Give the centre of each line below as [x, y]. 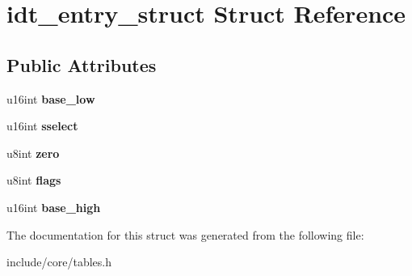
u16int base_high [54, 207]
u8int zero [33, 153]
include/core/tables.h [59, 262]
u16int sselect [42, 126]
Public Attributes [82, 64]
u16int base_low [51, 98]
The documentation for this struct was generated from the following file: [185, 234]
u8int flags [34, 180]
